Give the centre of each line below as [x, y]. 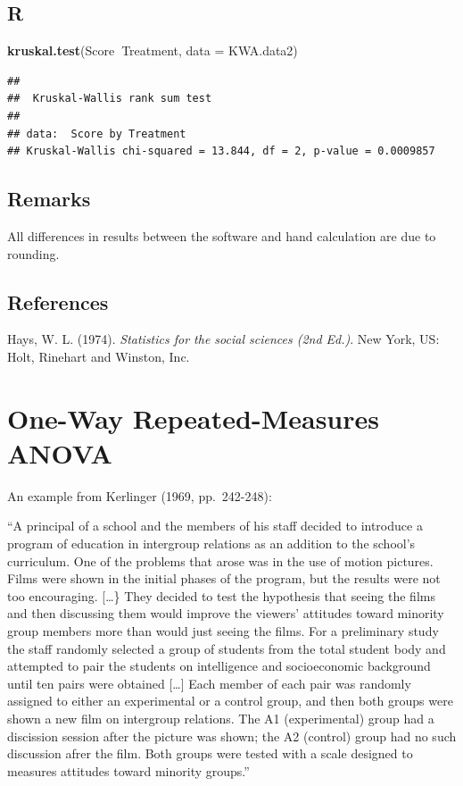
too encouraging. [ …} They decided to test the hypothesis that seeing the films [221, 595]
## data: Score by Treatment [97, 134]
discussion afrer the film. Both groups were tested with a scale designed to [210, 753]
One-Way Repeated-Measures [193, 418]
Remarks [49, 199]
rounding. [33, 253]
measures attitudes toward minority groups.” [128, 770]
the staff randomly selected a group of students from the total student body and [227, 648]
